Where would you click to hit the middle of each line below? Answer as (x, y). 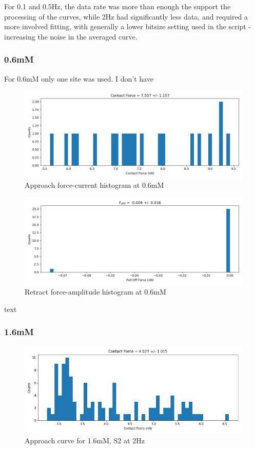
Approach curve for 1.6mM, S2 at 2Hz (85, 440)
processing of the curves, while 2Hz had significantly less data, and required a (126, 16)
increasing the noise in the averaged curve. (71, 36)
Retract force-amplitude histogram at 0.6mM (95, 292)
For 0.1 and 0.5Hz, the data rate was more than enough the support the (117, 6)
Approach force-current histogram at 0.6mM (94, 185)
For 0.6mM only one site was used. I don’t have (79, 78)
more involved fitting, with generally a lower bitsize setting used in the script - (128, 26)
